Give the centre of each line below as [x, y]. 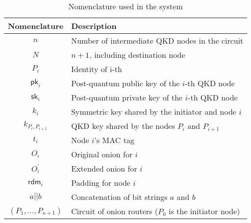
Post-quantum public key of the [125, 83]
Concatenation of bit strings [119, 197]
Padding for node [101, 183]
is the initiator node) [204, 211]
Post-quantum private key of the [127, 97]
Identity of [89, 69]
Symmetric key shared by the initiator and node [154, 111]
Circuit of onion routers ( [114, 211]
